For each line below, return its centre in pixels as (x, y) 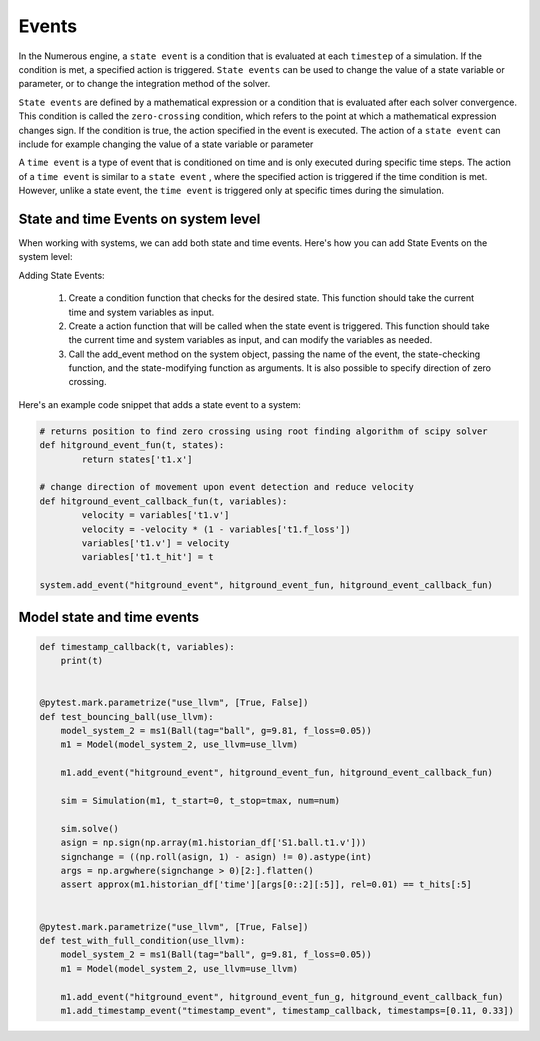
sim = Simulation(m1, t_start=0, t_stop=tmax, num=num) (200, 801)
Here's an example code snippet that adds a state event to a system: (160, 404)
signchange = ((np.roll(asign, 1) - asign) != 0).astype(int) (216, 856)
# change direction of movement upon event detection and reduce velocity (227, 487)
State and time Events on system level (139, 218)
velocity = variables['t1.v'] (155, 515)
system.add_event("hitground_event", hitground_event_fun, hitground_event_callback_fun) (266, 585)
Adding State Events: (61, 275)
